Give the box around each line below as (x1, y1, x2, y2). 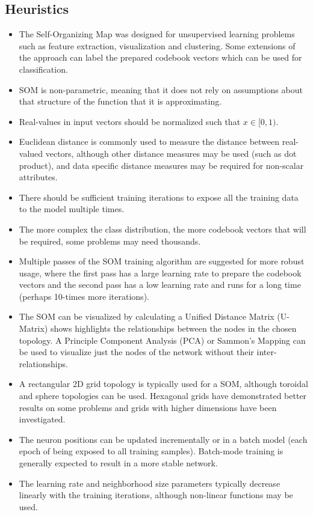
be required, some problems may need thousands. (19, 234, 201, 247)
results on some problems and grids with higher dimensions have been (19, 401, 277, 413)
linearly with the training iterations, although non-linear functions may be (19, 489, 293, 501)
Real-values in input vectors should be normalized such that (19, 115, 241, 127)
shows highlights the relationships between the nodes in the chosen (50, 322, 297, 335)
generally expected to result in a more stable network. (19, 457, 218, 469)
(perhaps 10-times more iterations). (19, 290, 149, 302)
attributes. (19, 171, 58, 183)
